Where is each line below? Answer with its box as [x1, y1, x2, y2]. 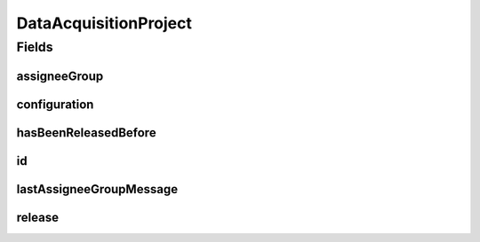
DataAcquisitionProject [16, 13, 193, 33]
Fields [16, 39, 53, 55]
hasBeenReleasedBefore [16, 125, 156, 140]
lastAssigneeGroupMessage [16, 182, 178, 197]
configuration [16, 97, 94, 112]
